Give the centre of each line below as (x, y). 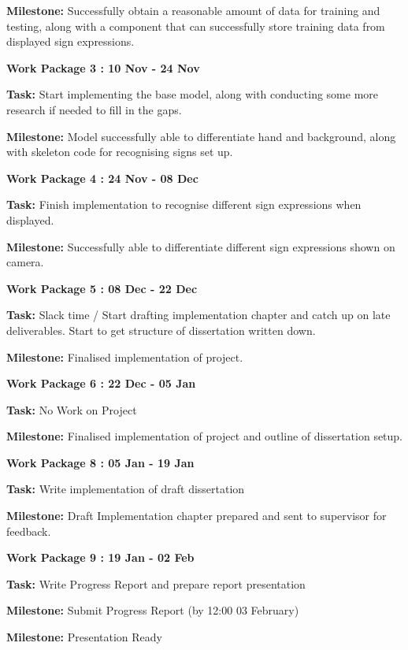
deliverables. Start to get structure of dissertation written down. (161, 330)
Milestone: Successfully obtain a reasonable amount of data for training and (193, 10)
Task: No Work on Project (72, 409)
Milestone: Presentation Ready (85, 637)
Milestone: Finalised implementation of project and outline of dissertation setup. (205, 436)
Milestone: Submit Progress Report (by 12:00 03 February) (153, 610)
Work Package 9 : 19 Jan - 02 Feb (100, 557)
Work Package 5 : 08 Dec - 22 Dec (102, 288)
